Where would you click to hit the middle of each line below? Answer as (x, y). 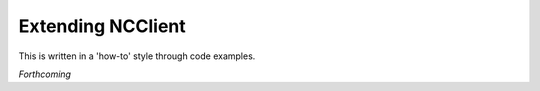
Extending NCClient (102, 26)
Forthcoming (45, 74)
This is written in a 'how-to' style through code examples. (137, 56)
